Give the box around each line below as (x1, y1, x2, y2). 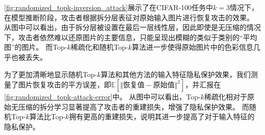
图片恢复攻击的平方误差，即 (18, 79, 111, 90)
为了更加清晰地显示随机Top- (4, 69, 97, 79)
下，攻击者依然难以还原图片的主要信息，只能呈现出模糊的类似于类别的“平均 (4, 31, 257, 42)
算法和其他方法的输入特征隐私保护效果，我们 (100, 69, 251, 79)
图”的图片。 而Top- (4, 42, 67, 52)
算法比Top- (29, 111, 66, 122)
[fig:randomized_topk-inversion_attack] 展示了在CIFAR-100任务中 (4, 2, 214, 12)
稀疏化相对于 (204, 91, 247, 102)
